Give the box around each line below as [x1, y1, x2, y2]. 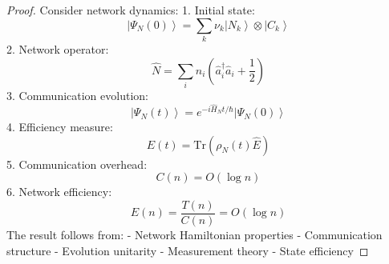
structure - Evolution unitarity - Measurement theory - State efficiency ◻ [6, 242, 369, 258]
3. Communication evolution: [6, 86, 148, 103]
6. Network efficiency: [6, 183, 112, 200]
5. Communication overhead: [6, 155, 148, 172]
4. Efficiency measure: [6, 118, 113, 135]
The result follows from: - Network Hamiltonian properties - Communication [6, 226, 383, 242]
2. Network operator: [6, 40, 109, 57]
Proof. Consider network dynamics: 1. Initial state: [6, 2, 255, 18]
